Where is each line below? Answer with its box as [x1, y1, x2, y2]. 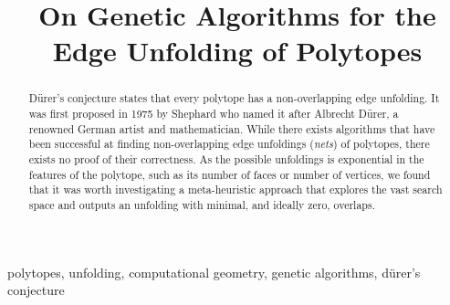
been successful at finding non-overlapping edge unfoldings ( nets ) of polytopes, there [28, 136, 430, 152]
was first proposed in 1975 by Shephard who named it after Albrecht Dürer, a [28, 106, 399, 121]
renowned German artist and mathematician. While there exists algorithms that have [28, 121, 435, 136]
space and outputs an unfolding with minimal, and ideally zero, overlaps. [28, 196, 375, 212]
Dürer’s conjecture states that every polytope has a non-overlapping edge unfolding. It [28, 90, 440, 106]
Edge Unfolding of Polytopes [52, 32, 423, 69]
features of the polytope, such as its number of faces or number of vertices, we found [28, 166, 431, 182]
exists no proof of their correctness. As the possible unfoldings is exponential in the [28, 151, 424, 166]
